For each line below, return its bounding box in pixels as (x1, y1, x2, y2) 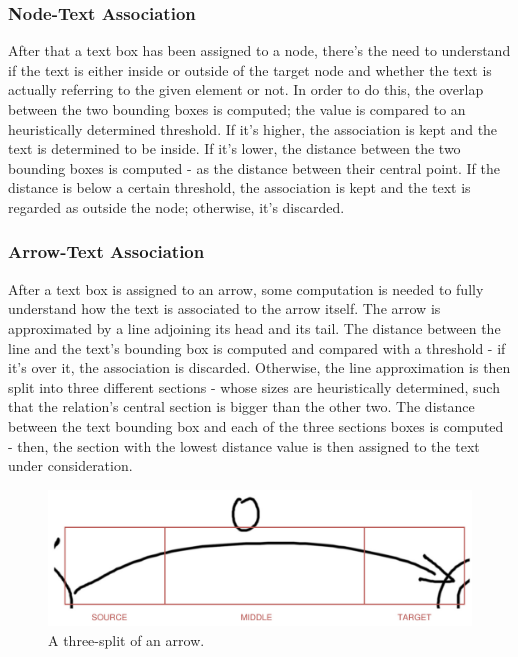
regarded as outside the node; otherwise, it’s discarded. (8, 196, 345, 217)
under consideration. (8, 455, 133, 476)
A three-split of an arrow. (48, 629, 205, 650)
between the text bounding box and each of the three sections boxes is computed (8, 415, 504, 436)
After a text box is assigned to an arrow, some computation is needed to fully (8, 278, 484, 299)
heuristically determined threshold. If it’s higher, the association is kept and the (8, 118, 498, 139)
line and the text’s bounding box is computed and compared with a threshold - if (8, 337, 506, 358)
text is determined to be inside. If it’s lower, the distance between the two (8, 138, 461, 159)
